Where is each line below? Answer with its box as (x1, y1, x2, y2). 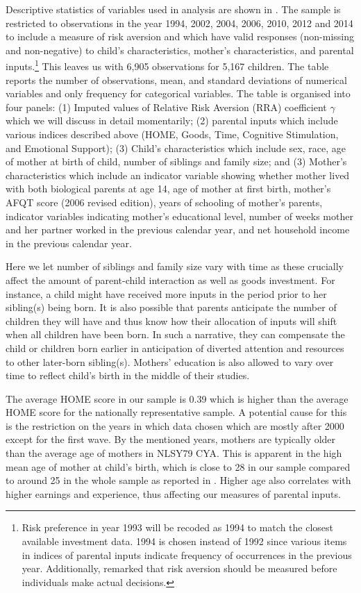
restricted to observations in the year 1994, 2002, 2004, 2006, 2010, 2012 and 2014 (6, 15, 353, 30)
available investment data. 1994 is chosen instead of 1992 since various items (22, 534, 347, 549)
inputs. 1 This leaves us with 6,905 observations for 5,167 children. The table (6, 57, 329, 74)
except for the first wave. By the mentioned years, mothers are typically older (6, 432, 336, 446)
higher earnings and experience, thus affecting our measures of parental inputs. (6, 486, 341, 501)
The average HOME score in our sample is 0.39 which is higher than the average (6, 391, 349, 406)
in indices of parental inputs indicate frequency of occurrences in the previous (22, 547, 352, 562)
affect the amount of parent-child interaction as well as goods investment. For (6, 272, 335, 287)
